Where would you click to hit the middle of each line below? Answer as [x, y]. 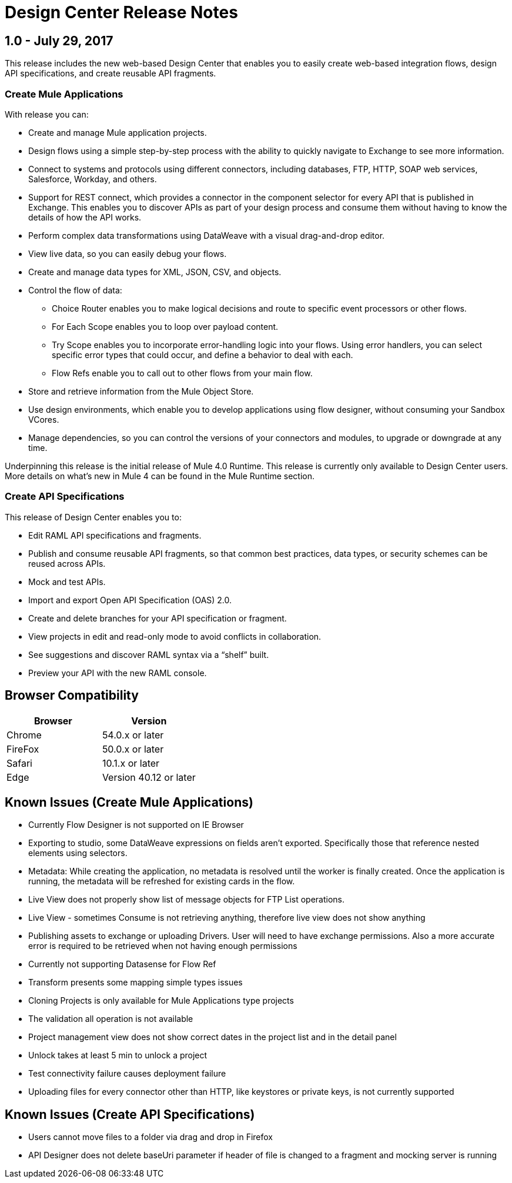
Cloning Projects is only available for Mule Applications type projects [161, 1001]
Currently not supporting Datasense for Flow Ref [122, 964]
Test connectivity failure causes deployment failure [127, 1074]
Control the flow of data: [75, 290]
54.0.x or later [133, 735]
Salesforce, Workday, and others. [93, 179]
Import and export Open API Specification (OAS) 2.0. [130, 600]
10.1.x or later [131, 763]
